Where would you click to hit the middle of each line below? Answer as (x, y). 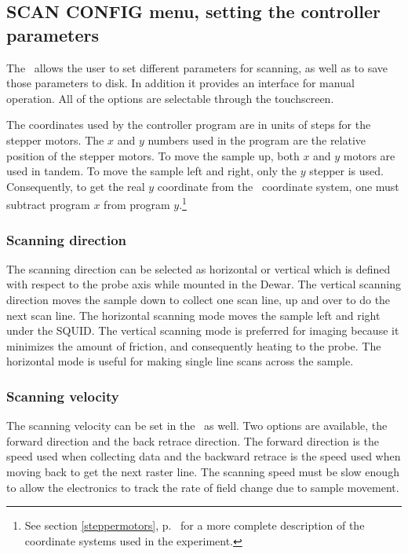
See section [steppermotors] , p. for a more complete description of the (195, 525)
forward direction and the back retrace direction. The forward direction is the (193, 440)
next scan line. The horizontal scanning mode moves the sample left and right (193, 315)
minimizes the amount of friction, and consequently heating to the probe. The (194, 345)
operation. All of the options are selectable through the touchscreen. (170, 98)
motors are (369, 155)
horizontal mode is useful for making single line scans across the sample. (180, 361)
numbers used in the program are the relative (257, 139)
